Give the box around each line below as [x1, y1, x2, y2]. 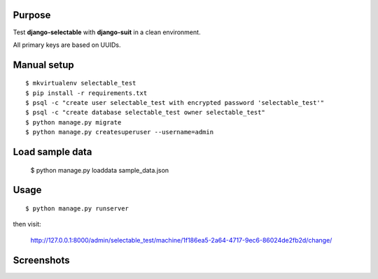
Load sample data [13, 146, 92, 158]
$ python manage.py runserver [25, 205, 129, 213]
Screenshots [13, 254, 70, 266]
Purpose [13, 9, 51, 21]
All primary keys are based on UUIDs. [13, 41, 121, 49]
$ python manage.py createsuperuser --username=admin [25, 128, 213, 136]
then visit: [13, 220, 41, 229]
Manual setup [13, 59, 75, 71]
